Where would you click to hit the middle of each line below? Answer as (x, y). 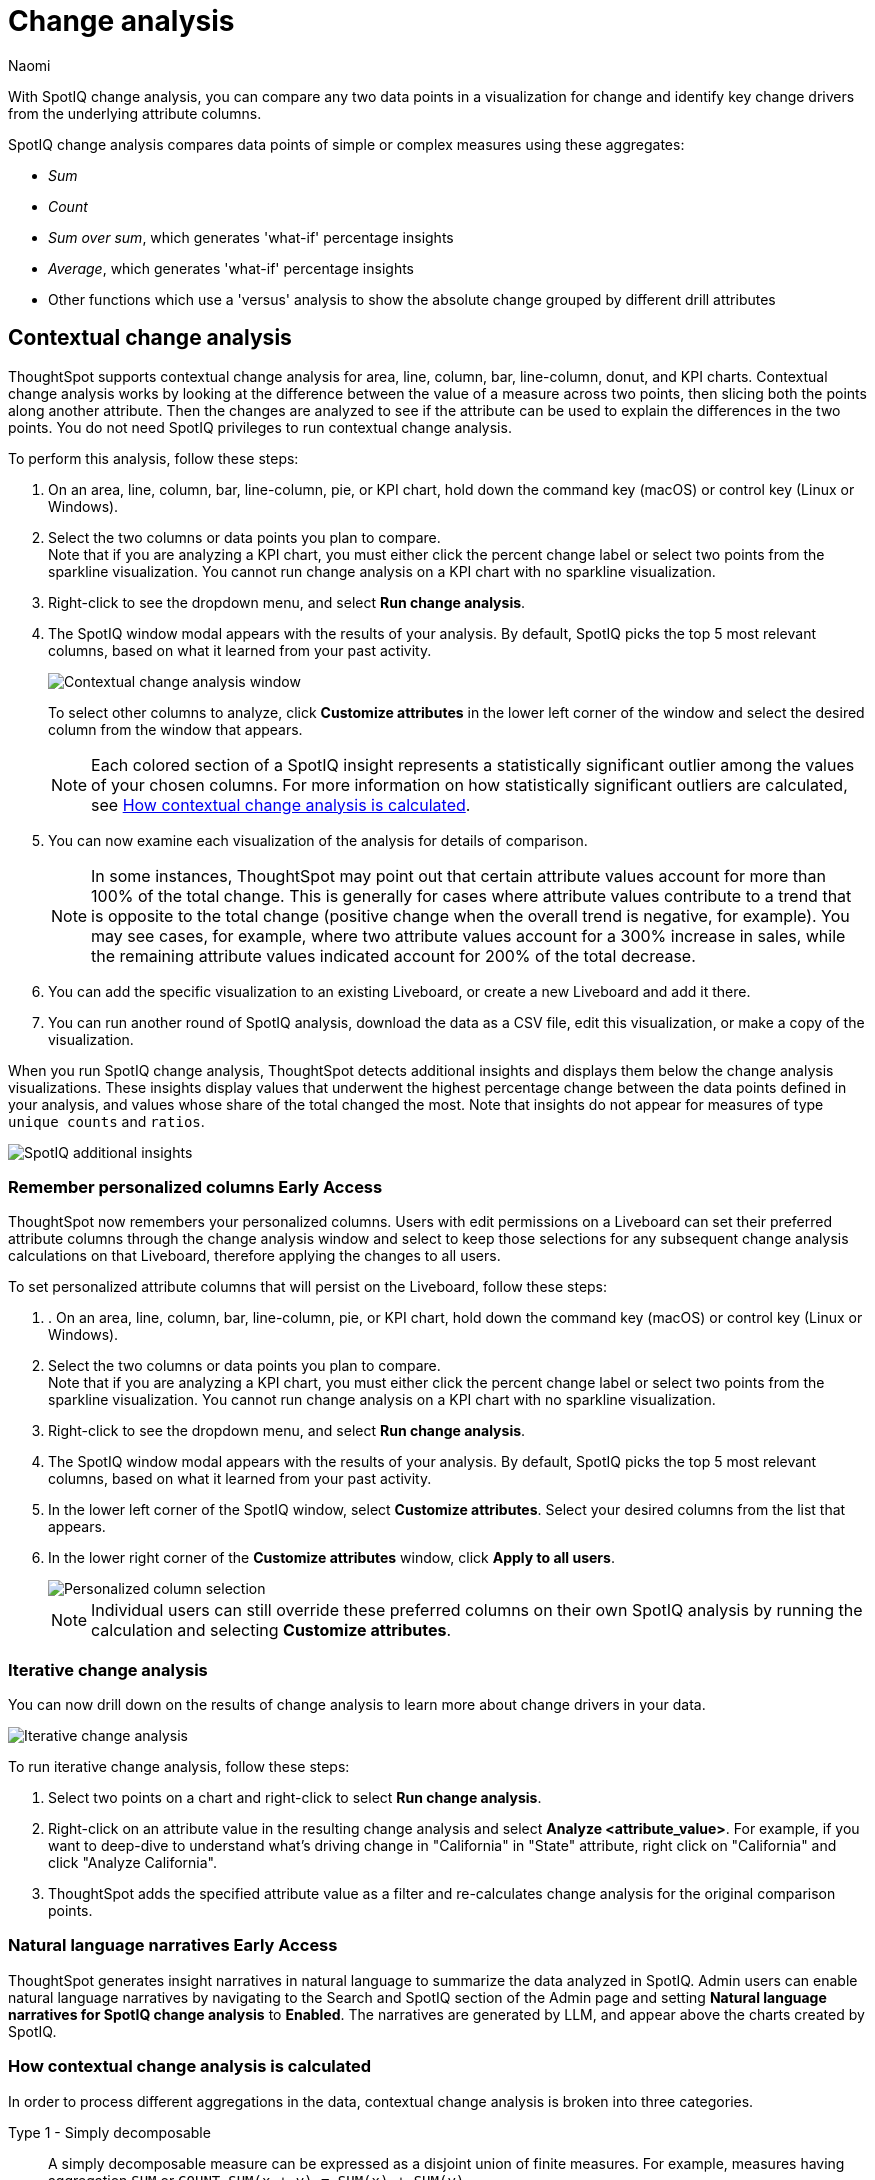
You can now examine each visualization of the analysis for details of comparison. (318, 840)
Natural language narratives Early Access (173, 1945)
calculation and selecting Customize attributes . (271, 1630)
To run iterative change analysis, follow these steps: (179, 1767)
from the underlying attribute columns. (135, 113)
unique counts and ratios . (106, 1121)
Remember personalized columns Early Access (195, 1186)
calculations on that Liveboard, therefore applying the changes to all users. (254, 1256)
